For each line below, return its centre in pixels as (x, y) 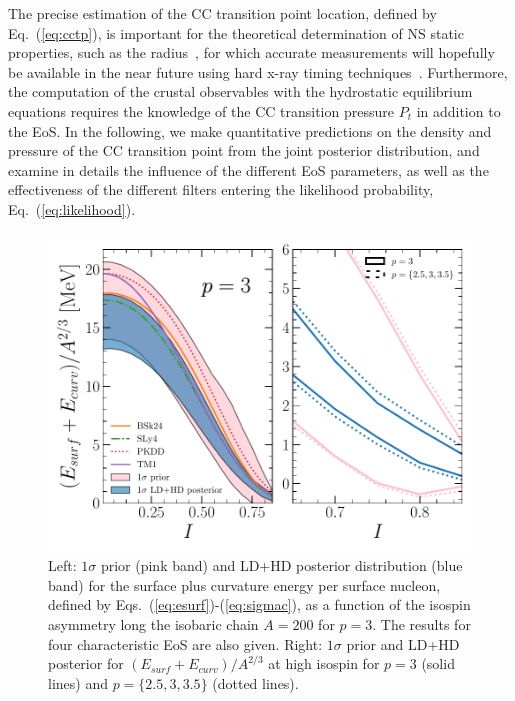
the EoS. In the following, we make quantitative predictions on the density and (250, 130)
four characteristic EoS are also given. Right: (185, 643)
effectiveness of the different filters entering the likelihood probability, (221, 189)
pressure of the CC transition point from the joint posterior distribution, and (244, 150)
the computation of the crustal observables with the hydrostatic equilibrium (240, 91)
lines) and (78, 682)
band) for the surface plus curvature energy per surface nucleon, (244, 584)
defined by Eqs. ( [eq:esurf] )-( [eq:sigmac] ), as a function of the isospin (259, 604)
